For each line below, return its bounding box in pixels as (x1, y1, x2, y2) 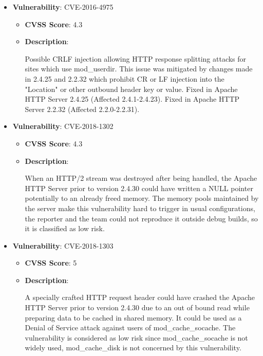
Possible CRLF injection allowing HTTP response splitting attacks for (25, 53, 247, 64)
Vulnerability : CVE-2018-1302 (12, 121, 114, 132)
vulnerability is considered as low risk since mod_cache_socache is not (25, 332, 248, 343)
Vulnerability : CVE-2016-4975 (12, 2, 114, 12)
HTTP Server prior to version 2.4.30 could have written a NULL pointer (25, 182, 253, 193)
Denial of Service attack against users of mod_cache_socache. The (25, 322, 236, 333)
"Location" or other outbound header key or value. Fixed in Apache (25, 83, 238, 94)
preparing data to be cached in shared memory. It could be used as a (25, 312, 242, 323)
